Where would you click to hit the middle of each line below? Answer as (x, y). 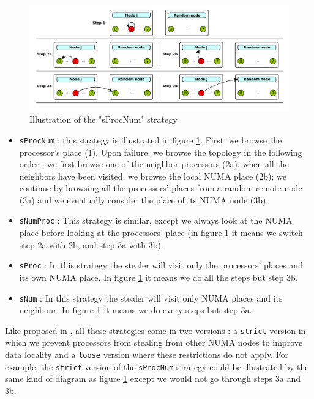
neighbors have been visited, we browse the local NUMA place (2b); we (153, 176)
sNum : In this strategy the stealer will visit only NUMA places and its (151, 298)
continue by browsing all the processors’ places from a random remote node (161, 188)
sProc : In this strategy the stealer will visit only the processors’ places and (161, 265)
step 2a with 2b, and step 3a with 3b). (91, 244)
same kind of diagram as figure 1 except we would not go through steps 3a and (153, 378)
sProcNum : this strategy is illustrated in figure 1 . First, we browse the (151, 139)
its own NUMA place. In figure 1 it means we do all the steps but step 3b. (159, 277)
